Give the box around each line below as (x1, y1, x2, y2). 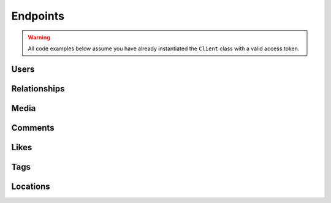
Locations (11, 181, 50, 191)
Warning (28, 34, 50, 41)
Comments (11, 123, 55, 133)
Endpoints (11, 9, 64, 23)
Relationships (11, 83, 65, 94)
